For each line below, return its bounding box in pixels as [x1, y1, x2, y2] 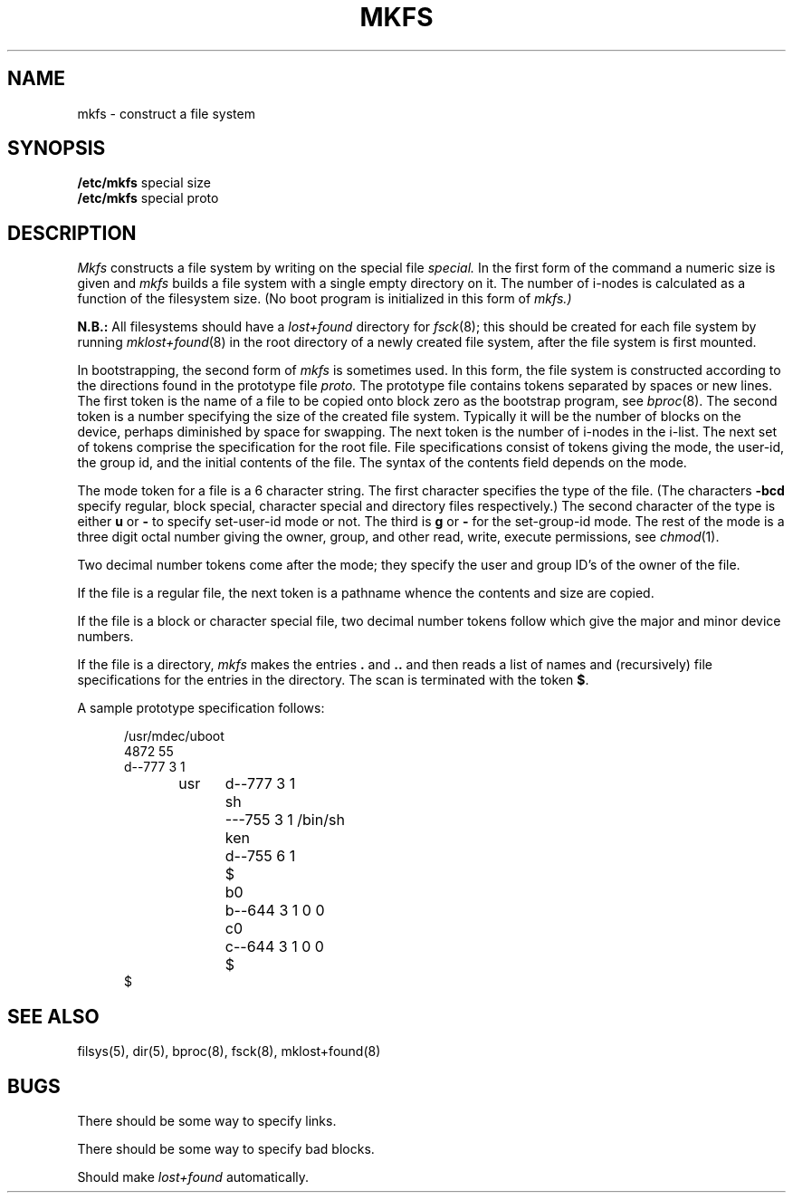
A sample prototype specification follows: [77, 700, 325, 716]
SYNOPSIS [7, 137, 106, 160]
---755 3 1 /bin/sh [225, 811, 345, 830]
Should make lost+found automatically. [77, 1168, 310, 1185]
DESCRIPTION [7, 221, 137, 245]
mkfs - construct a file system [77, 105, 255, 121]
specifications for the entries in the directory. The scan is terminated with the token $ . [77, 672, 589, 688]
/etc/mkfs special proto [77, 190, 219, 206]
